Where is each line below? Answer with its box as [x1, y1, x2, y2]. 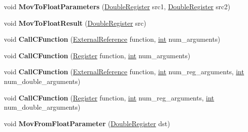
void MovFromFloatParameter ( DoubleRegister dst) [4, 118, 170, 128]
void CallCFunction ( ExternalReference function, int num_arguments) [4, 34, 220, 44]
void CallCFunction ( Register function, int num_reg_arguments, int [4, 92, 214, 102]
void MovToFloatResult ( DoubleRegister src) [4, 17, 146, 28]
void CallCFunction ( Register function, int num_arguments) [4, 50, 191, 60]
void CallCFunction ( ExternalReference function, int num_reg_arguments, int [4, 66, 244, 77]
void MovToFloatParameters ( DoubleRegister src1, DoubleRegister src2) [4, 1, 230, 11]
